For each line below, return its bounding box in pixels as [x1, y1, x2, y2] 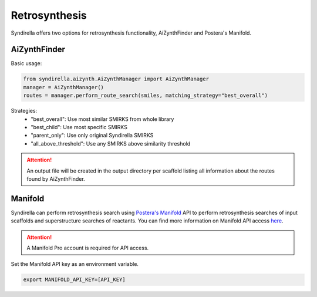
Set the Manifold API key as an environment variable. [11, 261, 139, 268]
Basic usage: [11, 60, 42, 67]
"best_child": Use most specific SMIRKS [31, 123, 127, 130]
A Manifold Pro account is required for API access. [26, 244, 149, 252]
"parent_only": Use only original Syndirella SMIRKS [31, 132, 154, 139]
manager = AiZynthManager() [23, 84, 104, 90]
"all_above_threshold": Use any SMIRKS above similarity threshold [31, 140, 191, 147]
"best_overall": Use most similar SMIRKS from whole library [31, 115, 174, 123]
